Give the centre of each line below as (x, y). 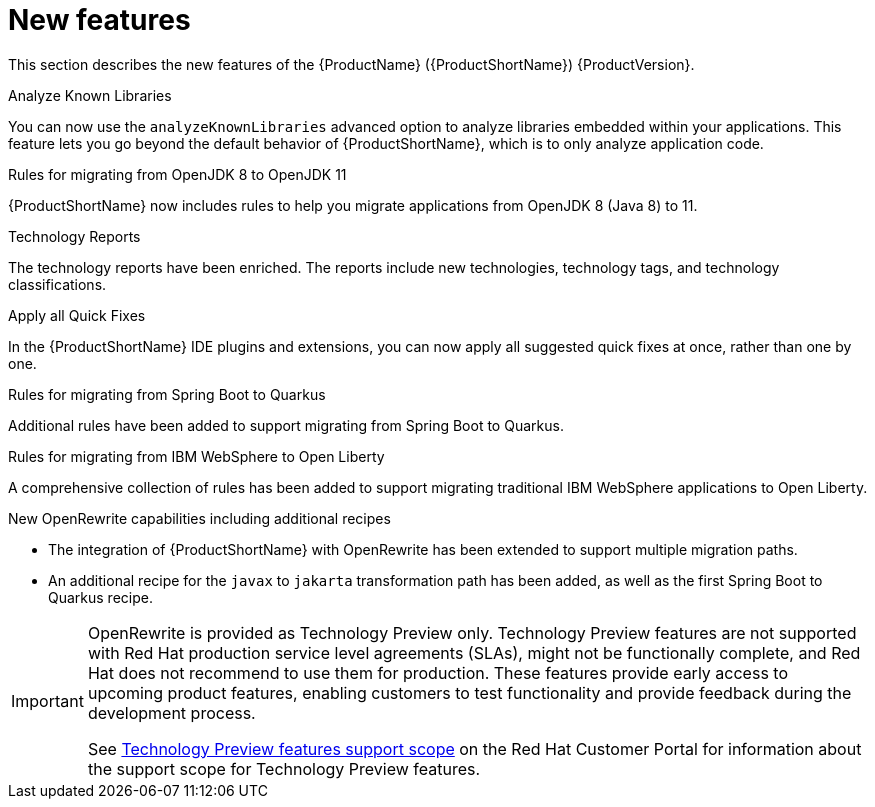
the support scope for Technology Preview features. (284, 768)
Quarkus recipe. (100, 597)
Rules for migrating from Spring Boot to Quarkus (167, 394)
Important (47, 700)
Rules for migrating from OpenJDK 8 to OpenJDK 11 (177, 174)
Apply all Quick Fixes (77, 315)
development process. (171, 712)
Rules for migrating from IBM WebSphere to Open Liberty (196, 456)
